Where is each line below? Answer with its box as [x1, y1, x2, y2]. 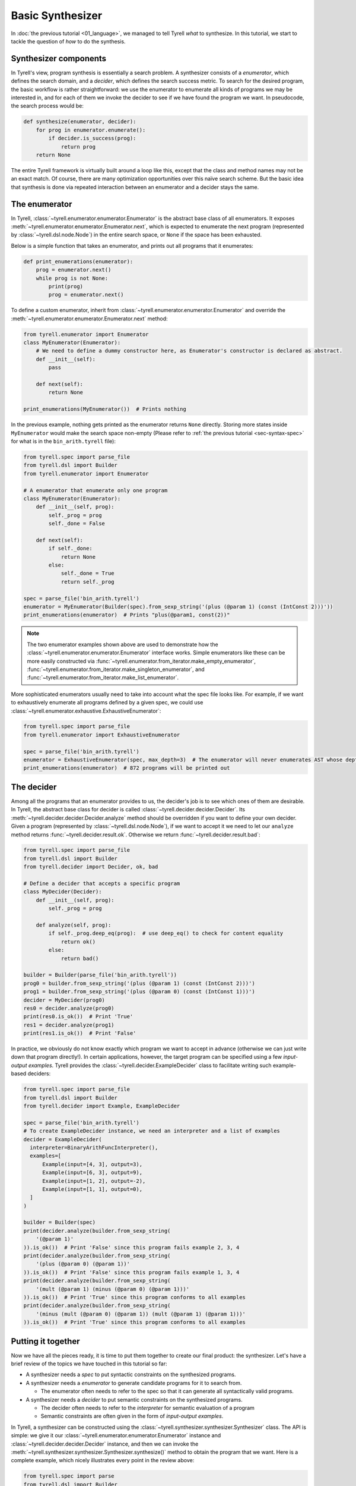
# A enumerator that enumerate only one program [23, 487, 168, 493]
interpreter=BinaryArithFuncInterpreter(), [30, 1144, 158, 1151]
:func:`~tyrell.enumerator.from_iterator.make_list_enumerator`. [27, 674, 179, 681]
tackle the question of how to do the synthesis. [11, 37, 126, 45]
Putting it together [11, 1336, 80, 1346]
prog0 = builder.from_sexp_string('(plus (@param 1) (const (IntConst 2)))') [23, 980, 255, 987]
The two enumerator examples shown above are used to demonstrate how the [27, 641, 219, 648]
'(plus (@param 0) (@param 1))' [36, 1261, 131, 1267]
